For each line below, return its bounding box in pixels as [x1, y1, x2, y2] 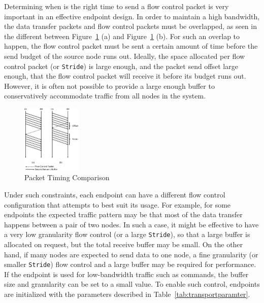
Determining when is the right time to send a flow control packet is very [4, 1, 229, 11]
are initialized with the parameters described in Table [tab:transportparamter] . [4, 288, 250, 299]
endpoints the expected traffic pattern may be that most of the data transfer [4, 209, 243, 220]
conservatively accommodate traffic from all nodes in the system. [4, 90, 206, 101]
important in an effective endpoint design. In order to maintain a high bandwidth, [4, 11, 260, 21]
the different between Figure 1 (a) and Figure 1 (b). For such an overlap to [4, 30, 240, 41]
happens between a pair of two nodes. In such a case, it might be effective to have [4, 219, 259, 229]
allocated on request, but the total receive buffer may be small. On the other [4, 239, 243, 249]
